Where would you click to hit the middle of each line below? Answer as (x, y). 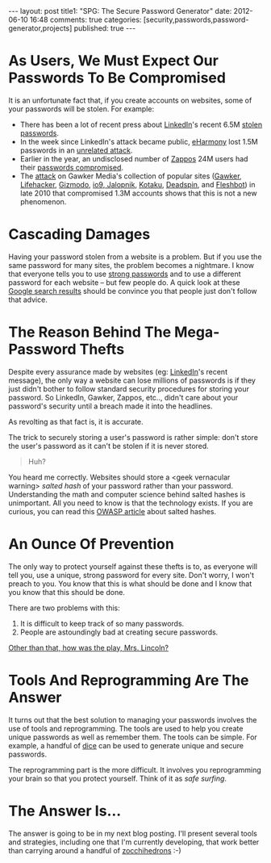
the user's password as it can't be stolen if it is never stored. (109, 446)
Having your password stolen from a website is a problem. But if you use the (135, 257)
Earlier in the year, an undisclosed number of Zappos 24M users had (134, 158)
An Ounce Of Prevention (92, 544)
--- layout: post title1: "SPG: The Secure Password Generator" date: (120, 11)
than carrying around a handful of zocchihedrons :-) (95, 850)
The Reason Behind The (90, 332)
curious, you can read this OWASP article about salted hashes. (112, 511)
